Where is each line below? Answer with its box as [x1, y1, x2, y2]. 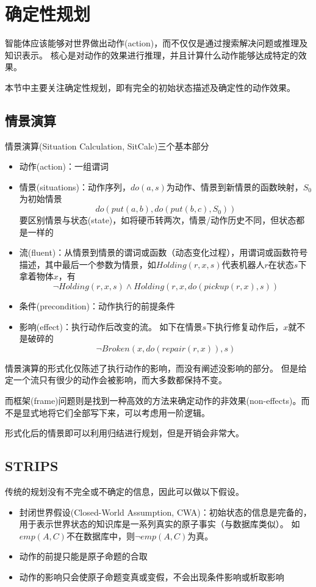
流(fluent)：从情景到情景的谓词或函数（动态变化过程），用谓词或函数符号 [19, 246, 308, 259]
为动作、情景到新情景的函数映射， [166, 180, 303, 193]
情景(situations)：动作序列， [19, 180, 131, 193]
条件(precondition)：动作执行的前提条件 [19, 300, 175, 312]
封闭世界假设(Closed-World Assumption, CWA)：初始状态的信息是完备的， [19, 505, 312, 518]
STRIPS [5, 456, 59, 475]
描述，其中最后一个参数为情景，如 [19, 257, 156, 270]
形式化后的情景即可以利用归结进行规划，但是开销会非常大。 [5, 427, 244, 439]
